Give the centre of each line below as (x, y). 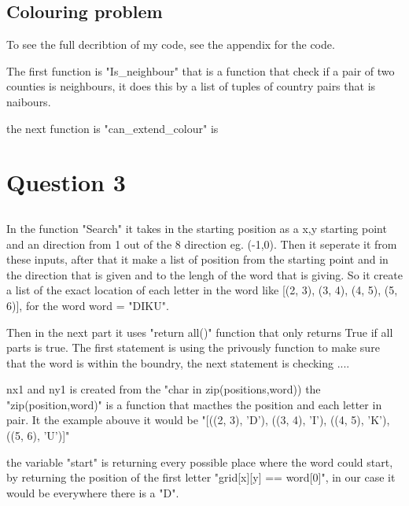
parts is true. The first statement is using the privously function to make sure (193, 347)
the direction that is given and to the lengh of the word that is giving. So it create (204, 274)
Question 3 (66, 182)
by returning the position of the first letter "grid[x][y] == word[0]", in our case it (201, 477)
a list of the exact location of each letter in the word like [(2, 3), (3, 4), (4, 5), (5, (202, 290)
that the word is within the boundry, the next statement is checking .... (178, 362)
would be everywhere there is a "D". (93, 492)
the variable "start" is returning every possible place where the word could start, (200, 462)
